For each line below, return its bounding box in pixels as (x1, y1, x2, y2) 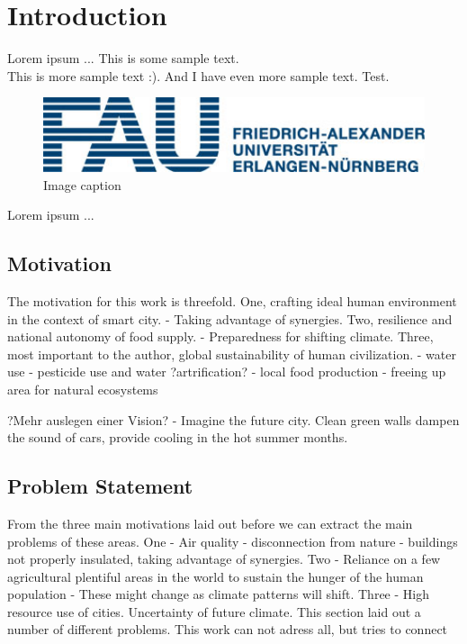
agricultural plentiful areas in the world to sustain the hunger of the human (7, 567, 424, 585)
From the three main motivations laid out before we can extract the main (7, 513, 413, 532)
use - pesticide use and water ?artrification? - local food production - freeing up (7, 362, 446, 381)
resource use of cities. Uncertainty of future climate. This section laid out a (7, 602, 421, 621)
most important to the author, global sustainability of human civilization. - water (7, 344, 456, 363)
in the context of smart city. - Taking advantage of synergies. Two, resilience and (7, 309, 453, 328)
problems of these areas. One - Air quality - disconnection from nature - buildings (7, 531, 458, 550)
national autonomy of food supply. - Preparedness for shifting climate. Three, (7, 327, 434, 346)
